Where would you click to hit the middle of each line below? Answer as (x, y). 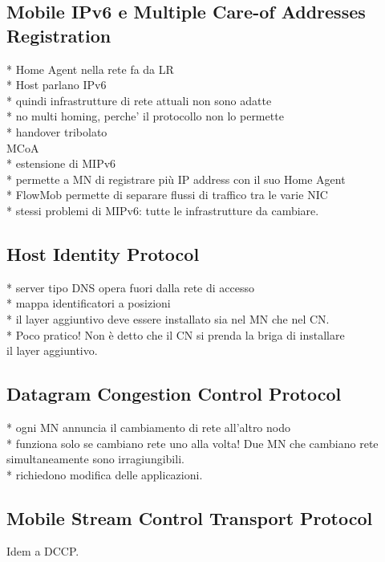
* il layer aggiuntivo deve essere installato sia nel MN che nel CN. (168, 318)
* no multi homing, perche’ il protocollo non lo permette (145, 116)
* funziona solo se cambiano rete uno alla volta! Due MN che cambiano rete (192, 443)
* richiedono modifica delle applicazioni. (105, 474)
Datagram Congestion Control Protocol (174, 394)
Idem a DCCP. (43, 551)
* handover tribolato (57, 131)
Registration (59, 35)
